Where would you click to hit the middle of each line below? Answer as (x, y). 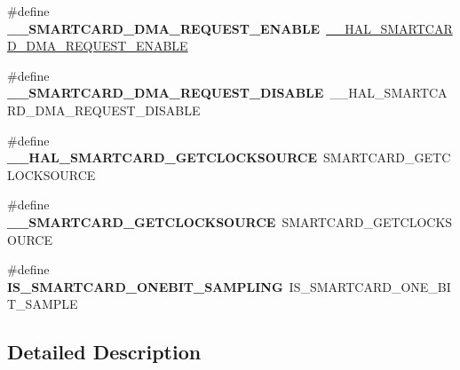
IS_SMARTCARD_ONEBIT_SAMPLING (145, 286)
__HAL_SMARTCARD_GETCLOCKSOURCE (163, 157)
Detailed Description (104, 352)
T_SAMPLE (43, 304)
